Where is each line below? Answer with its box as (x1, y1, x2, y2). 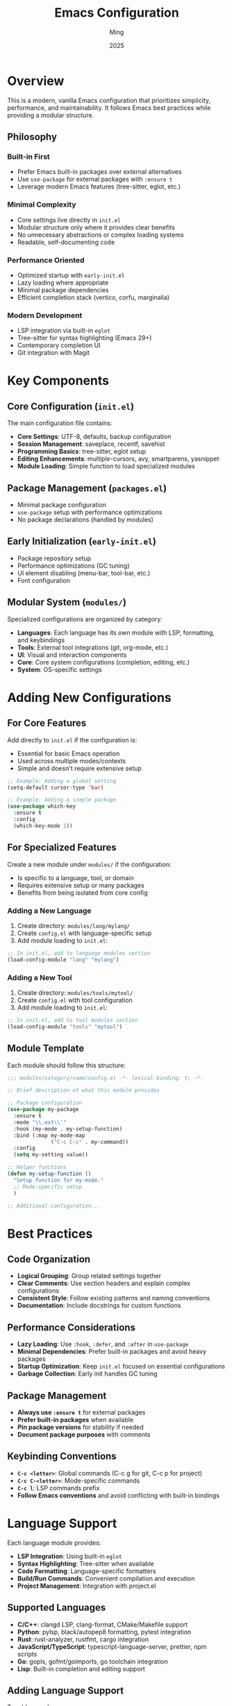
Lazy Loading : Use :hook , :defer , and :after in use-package (17, 1340, 189, 1348)
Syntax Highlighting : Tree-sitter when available (17, 1559, 154, 1568)
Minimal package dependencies (17, 285, 109, 294)
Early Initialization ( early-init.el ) (7, 536, 157, 548)
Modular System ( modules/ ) (7, 596, 127, 608)
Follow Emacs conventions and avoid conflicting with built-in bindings (17, 1491, 220, 1499)
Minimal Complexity (7, 200, 76, 209)
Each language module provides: (7, 1538, 101, 1547)
